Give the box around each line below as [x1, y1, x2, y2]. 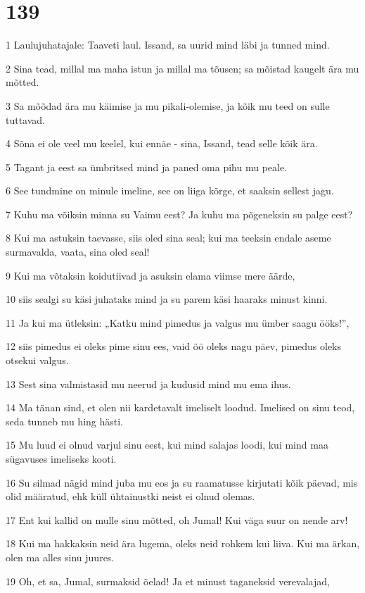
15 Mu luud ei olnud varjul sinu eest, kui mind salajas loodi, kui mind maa [6, 437, 328, 452]
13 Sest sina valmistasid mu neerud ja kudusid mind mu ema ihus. [6, 376, 291, 391]
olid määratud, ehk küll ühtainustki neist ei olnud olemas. [6, 489, 255, 504]
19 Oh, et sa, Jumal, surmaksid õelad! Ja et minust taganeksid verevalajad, [6, 573, 330, 588]
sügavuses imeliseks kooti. [6, 451, 117, 466]
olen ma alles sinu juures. [6, 549, 115, 564]
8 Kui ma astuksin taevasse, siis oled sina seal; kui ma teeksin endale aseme [6, 230, 331, 245]
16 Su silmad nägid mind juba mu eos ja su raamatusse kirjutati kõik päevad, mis [6, 475, 358, 489]
